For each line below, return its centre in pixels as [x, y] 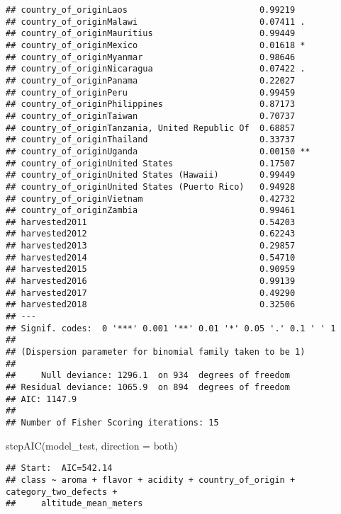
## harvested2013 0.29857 [151, 246]
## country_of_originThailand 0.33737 [151, 140]
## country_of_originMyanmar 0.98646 [151, 57]
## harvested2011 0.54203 [151, 222]
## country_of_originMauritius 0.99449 [151, 34]
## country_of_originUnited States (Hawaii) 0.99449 [151, 175]
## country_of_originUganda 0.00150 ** [158, 151]
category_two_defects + [62, 492]
